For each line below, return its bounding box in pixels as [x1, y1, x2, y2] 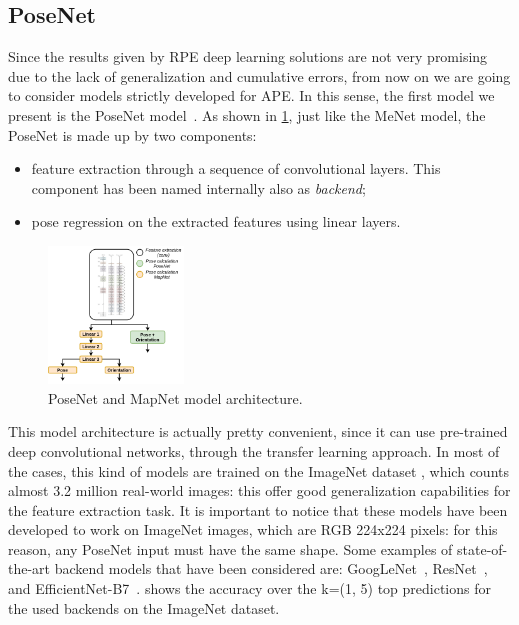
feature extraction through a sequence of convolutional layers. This [31, 158, 441, 179]
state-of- [457, 538, 508, 559]
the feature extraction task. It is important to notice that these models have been [8, 499, 508, 520]
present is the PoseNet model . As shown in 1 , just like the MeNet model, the [8, 104, 486, 125]
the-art [8, 558, 51, 579]
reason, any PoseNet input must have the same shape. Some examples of [8, 538, 453, 559]
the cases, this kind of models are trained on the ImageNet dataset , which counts [8, 460, 509, 481]
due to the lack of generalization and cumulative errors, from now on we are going [8, 65, 511, 86]
